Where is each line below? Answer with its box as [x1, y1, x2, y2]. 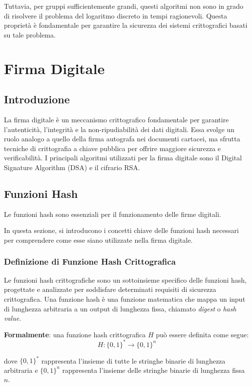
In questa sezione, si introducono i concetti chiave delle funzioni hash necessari [4, 225, 239, 235]
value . [4, 313, 21, 323]
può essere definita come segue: [156, 329, 249, 339]
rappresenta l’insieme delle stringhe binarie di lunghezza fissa [62, 365, 245, 375]
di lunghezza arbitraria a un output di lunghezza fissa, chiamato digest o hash [4, 303, 236, 313]
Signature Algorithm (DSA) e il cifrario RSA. [4, 162, 140, 172]
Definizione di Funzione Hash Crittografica [4, 255, 176, 268]
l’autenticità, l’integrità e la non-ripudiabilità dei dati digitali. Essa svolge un [4, 124, 234, 134]
